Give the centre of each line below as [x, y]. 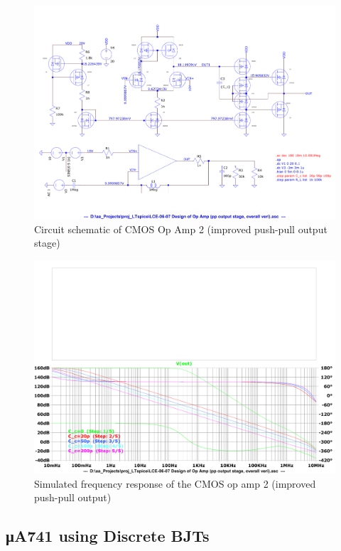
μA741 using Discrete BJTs [108, 536]
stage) [47, 243]
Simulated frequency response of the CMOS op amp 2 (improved [175, 483]
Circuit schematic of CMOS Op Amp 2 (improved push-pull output [181, 229]
